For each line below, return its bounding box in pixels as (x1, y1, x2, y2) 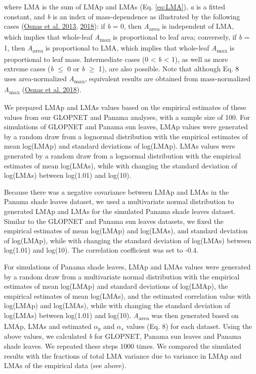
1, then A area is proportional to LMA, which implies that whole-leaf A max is (4, 43, 235, 54)
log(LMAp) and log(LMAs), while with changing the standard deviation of (4, 300, 230, 311)
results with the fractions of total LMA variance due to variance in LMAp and (4, 350, 242, 361)
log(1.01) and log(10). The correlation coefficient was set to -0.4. (4, 245, 199, 255)
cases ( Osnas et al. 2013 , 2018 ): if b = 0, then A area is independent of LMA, (4, 21, 234, 32)
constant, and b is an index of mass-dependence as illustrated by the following (4, 11, 240, 21)
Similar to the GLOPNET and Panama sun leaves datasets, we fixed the (4, 215, 224, 226)
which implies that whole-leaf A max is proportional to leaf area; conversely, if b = (4, 32, 250, 44)
